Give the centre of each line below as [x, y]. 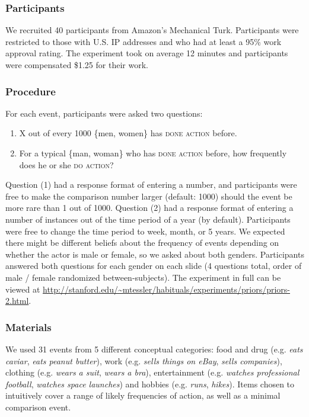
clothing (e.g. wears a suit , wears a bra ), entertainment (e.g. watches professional [152, 372]
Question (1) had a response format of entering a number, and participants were [151, 185]
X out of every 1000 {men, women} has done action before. [128, 133]
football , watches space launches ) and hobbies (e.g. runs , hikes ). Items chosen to [150, 384]
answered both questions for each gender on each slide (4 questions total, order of [154, 266]
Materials [28, 327]
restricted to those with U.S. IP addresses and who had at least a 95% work [144, 41]
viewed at [23, 289]
